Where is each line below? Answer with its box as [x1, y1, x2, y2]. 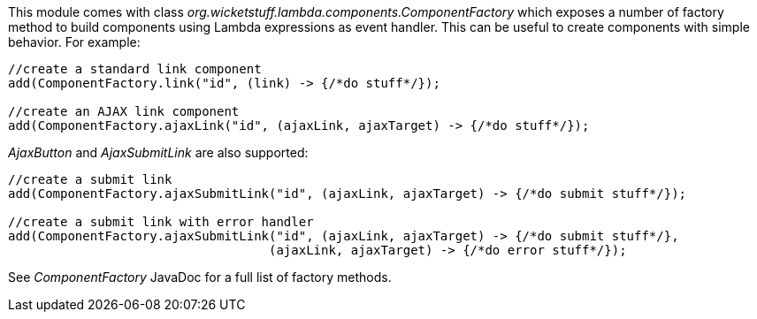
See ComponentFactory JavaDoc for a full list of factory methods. [8, 270, 392, 285]
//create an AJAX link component [8, 104, 240, 118]
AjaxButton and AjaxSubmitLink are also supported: [8, 145, 309, 160]
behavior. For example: [8, 34, 141, 49]
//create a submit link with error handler [8, 215, 314, 229]
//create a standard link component [8, 62, 262, 76]
